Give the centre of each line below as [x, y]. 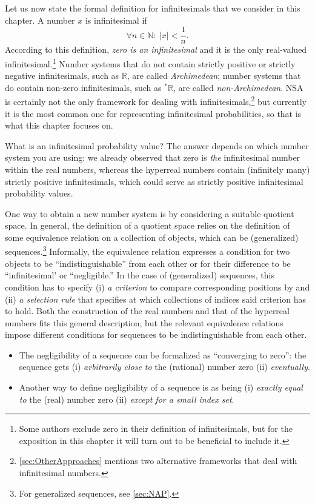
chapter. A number [40, 20]
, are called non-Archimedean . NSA [238, 87]
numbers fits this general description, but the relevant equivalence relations [144, 322]
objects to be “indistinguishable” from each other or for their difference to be [148, 263]
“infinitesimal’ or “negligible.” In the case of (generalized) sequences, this [140, 275]
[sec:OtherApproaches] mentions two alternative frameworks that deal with [158, 461]
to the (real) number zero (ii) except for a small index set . [127, 399]
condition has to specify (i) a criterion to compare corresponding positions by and [157, 287]
